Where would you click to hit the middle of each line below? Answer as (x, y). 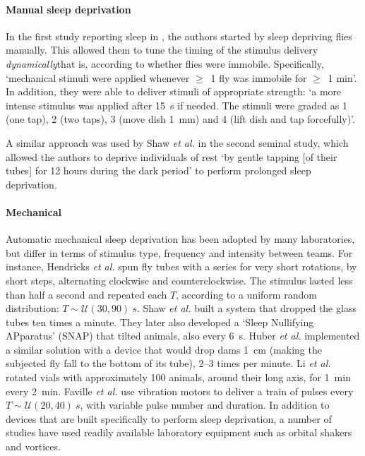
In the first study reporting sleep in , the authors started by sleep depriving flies (179, 36)
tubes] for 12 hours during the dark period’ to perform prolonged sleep (158, 170)
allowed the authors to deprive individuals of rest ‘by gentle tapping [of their (172, 156)
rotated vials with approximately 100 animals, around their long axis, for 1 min (178, 377)
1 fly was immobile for (259, 77)
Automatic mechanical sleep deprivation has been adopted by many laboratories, (180, 239)
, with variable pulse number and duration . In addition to (205, 405)
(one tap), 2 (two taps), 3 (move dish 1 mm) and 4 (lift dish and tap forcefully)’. (180, 119)
